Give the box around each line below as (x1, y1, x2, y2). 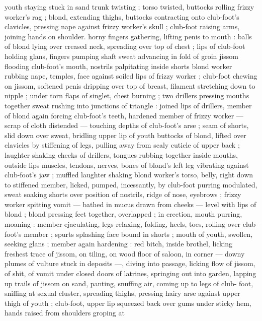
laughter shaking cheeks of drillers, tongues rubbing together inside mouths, (5, 149, 238, 160)
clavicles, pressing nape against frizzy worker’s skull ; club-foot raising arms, (5, 21, 240, 32)
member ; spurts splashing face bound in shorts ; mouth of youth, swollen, (24, 228, 253, 239)
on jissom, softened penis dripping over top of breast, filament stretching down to (5, 80, 255, 91)
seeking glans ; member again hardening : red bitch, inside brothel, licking (5, 238, 233, 249)
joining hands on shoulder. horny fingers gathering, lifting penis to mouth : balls (5, 31, 252, 41)
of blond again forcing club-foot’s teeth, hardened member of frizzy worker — (5, 110, 243, 120)
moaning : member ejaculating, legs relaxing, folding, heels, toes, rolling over (5, 219, 241, 229)
